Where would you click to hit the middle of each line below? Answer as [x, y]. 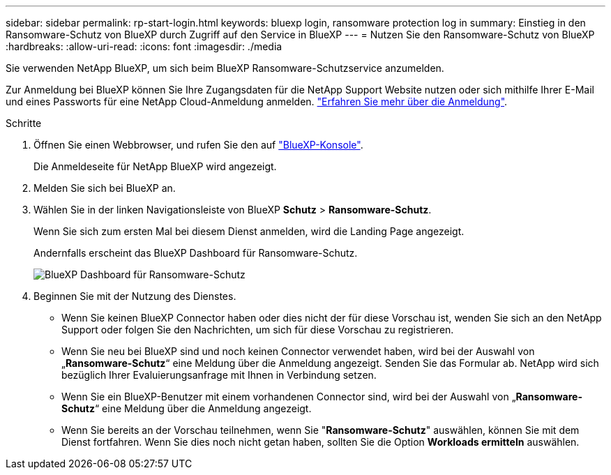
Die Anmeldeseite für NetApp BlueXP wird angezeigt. [155, 166]
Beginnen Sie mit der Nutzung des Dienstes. [135, 296]
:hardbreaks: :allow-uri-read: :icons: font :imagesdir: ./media [144, 46]
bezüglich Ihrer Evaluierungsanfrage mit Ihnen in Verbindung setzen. [219, 375]
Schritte [24, 123]
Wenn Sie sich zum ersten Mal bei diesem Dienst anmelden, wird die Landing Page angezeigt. [249, 231]
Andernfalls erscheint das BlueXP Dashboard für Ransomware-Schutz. [196, 253]
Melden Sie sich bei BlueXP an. [105, 188]
